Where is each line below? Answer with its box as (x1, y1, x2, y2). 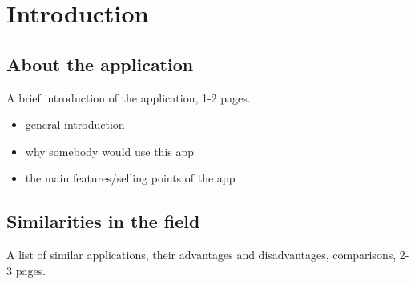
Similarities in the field (6, 209, 200, 234)
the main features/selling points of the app (25, 170, 236, 186)
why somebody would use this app (25, 142, 195, 159)
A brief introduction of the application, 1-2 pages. (6, 89, 251, 106)
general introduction (25, 116, 125, 133)
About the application (6, 51, 194, 76)
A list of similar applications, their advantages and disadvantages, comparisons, (6, 246, 397, 263)
